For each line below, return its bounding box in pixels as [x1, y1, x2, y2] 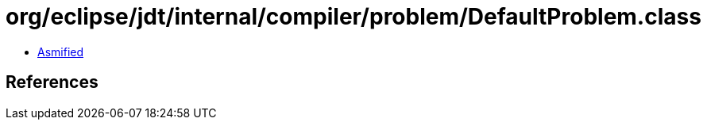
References [6, 72, 99, 93]
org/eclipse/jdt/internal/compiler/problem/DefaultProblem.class [6, 3, 701, 30]
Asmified [37, 44, 84, 59]
